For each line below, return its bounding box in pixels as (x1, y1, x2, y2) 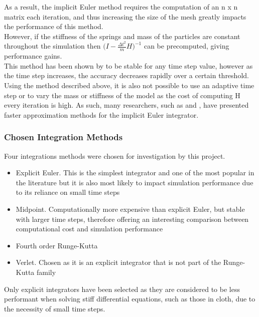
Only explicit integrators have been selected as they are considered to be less (4, 283, 240, 294)
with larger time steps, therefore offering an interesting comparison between (16, 213, 249, 224)
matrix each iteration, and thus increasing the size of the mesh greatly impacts (4, 11, 246, 22)
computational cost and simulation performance (16, 223, 163, 234)
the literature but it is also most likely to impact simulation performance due (16, 177, 253, 187)
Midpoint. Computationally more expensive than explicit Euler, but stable (16, 204, 245, 214)
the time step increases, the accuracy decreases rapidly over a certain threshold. (4, 70, 249, 81)
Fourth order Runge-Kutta (16, 240, 98, 250)
